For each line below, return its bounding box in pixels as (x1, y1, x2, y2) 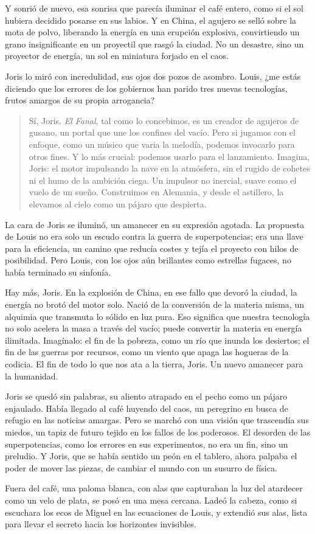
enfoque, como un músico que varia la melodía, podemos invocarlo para (29, 137, 295, 150)
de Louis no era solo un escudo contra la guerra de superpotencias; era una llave (5, 230, 303, 243)
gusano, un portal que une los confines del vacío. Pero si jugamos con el (29, 126, 296, 139)
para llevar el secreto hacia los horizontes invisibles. (5, 518, 196, 530)
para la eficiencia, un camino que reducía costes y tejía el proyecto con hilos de (5, 241, 299, 254)
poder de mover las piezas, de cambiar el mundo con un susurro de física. (5, 461, 277, 474)
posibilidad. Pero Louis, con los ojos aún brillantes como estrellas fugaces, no (5, 254, 291, 266)
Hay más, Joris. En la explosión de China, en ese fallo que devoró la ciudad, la (5, 286, 297, 299)
